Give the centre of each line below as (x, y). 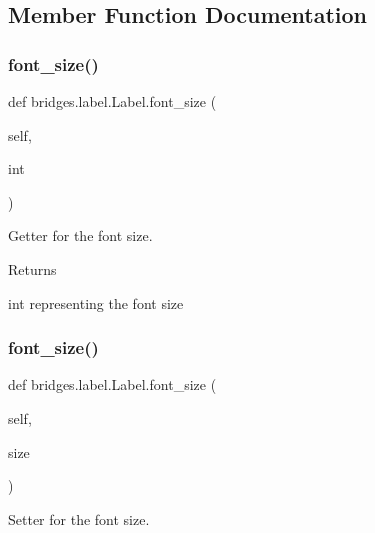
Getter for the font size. (80, 235)
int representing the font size (96, 302)
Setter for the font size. (79, 518)
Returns (32, 268)
